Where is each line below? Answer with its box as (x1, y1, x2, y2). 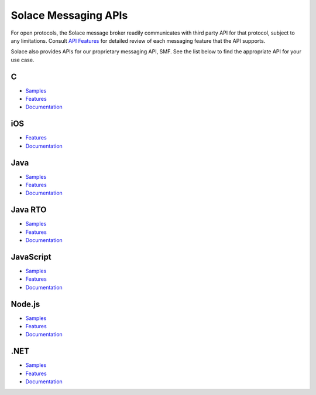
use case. (11, 56, 35, 63)
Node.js (11, 299, 40, 309)
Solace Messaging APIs (11, 9, 128, 22)
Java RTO (11, 205, 47, 215)
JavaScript (11, 252, 52, 262)
